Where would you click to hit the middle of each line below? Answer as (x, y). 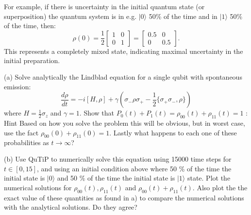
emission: (17, 86)
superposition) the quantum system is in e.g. (70, 16)
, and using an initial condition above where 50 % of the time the (134, 168)
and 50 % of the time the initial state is (116, 178)
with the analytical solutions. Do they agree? (71, 207)
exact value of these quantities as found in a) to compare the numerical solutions (124, 197)
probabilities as (26, 142)
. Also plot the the (220, 187)
